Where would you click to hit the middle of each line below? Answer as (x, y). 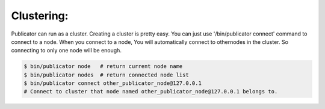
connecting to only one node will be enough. (66, 51)
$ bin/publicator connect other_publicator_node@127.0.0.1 (113, 83)
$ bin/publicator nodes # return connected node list (106, 75)
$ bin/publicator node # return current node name (103, 67)
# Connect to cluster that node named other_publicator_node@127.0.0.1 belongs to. (151, 92)
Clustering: (40, 16)
